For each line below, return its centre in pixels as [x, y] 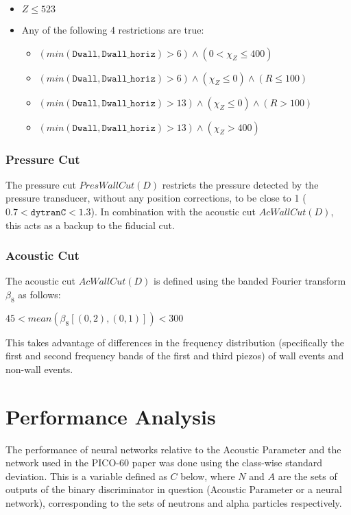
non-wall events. [39, 369]
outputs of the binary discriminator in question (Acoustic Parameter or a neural [174, 489]
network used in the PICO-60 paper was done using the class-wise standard [164, 463]
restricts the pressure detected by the [240, 184]
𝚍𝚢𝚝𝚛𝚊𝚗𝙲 [48, 213]
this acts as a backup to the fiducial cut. [90, 225]
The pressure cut [41, 184]
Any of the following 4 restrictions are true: [113, 29]
